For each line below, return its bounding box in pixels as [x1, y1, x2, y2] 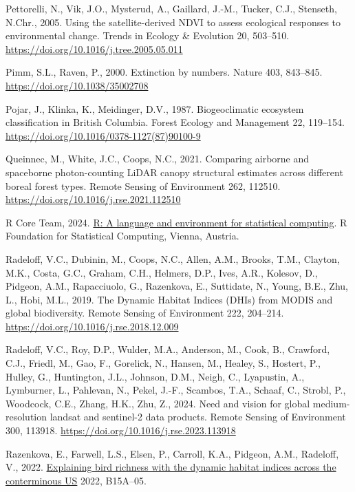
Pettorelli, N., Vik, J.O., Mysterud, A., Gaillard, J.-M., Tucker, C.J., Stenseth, [6, 1, 337, 15]
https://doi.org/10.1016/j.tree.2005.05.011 [6, 41, 183, 56]
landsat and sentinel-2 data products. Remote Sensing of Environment [50, 409, 346, 424]
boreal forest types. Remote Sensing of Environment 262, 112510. [6, 178, 281, 193]
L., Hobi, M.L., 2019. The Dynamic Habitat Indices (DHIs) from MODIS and [6, 292, 333, 306]
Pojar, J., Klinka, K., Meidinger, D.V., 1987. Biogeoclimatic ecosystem [6, 101, 304, 116]
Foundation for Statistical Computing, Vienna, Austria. [6, 228, 239, 243]
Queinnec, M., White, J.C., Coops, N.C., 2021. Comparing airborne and [6, 151, 310, 166]
